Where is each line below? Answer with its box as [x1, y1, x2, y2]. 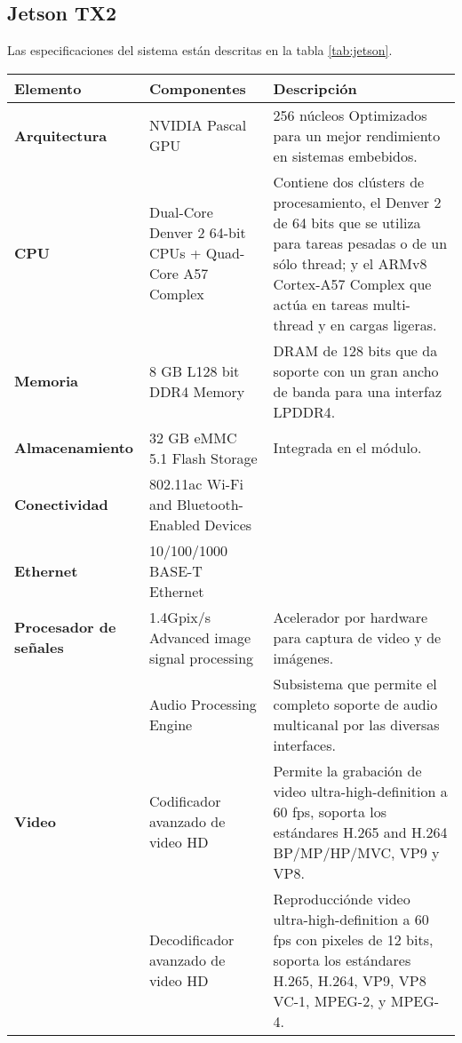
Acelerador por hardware [273, 606, 428, 627]
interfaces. [273, 734, 336, 755]
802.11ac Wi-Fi [148, 473, 243, 494]
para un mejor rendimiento [273, 124, 441, 146]
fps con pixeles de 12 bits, [273, 928, 434, 950]
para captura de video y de [273, 626, 442, 648]
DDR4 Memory [148, 380, 245, 402]
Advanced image [148, 626, 251, 648]
